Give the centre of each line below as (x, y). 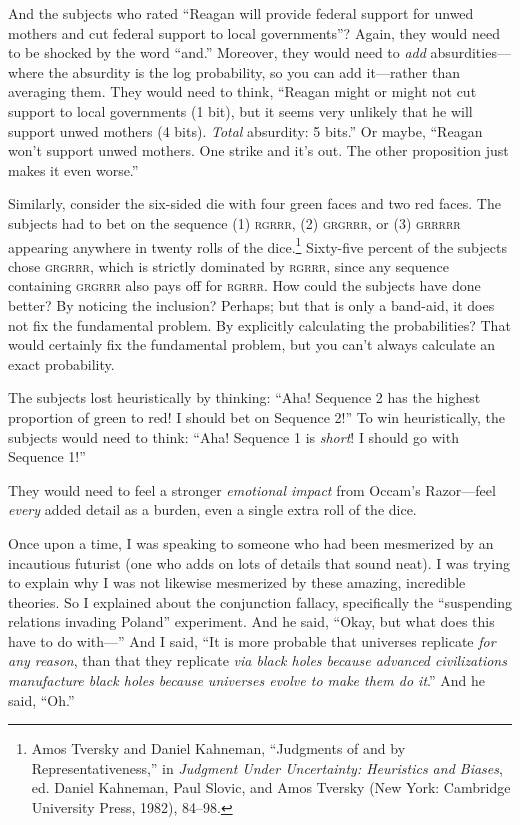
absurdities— (470, 52)
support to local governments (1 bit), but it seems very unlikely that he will (240, 110)
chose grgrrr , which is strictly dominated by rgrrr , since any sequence (228, 265)
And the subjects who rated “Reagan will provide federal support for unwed (241, 13)
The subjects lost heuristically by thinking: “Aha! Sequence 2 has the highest (244, 397)
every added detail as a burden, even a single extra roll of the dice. (212, 509)
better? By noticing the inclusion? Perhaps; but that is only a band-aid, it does (251, 304)
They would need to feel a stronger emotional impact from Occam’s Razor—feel (252, 489)
